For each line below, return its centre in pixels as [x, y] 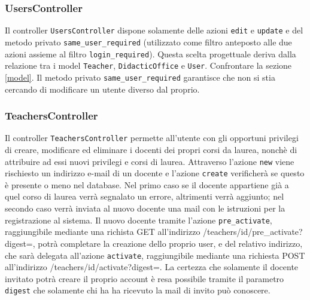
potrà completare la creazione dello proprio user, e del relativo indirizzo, [170, 243]
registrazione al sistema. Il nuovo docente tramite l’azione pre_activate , [139, 220]
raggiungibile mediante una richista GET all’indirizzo [103, 232]
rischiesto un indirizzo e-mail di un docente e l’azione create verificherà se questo [155, 173]
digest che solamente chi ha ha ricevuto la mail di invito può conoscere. [138, 290]
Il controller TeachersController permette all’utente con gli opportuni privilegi [152, 138]
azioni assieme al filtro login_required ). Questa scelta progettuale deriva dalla [151, 53]
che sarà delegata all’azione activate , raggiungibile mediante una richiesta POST [155, 255]
